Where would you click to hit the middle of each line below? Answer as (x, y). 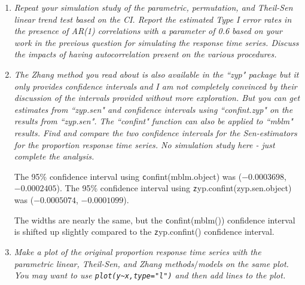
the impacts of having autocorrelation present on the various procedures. (145, 54)
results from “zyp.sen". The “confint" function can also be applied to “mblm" (153, 121)
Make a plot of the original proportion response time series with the (138, 251)
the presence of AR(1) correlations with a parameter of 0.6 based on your (148, 31)
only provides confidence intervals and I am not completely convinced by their (155, 86)
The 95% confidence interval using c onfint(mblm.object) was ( (128, 176)
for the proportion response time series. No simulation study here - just (144, 144)
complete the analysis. (54, 156)
